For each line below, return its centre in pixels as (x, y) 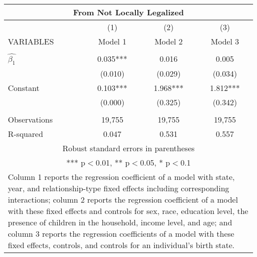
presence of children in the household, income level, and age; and (120, 222)
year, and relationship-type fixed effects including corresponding (119, 188)
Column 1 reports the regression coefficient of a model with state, (121, 176)
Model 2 (169, 41)
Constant (24, 87)
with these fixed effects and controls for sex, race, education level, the (128, 211)
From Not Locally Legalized (128, 12)
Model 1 (112, 41)
